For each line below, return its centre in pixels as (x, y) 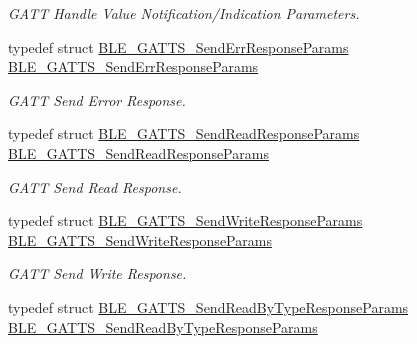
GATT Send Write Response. (97, 273)
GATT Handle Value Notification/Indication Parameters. (184, 13)
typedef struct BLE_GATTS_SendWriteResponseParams (185, 220)
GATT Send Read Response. (95, 186)
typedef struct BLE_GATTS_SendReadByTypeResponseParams (208, 306)
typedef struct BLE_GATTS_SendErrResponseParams (178, 46)
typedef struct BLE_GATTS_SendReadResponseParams (184, 133)
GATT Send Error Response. (97, 99)
